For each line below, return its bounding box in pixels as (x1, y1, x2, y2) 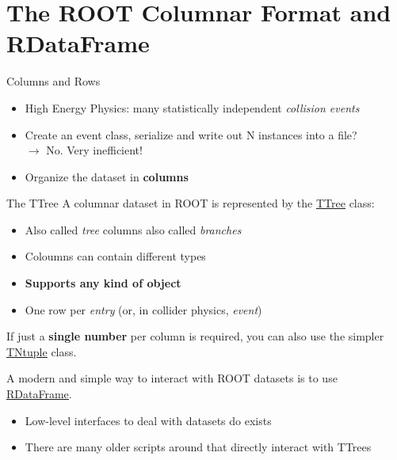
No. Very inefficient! (46, 142, 143, 158)
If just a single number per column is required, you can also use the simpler (6, 328, 384, 344)
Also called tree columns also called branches (25, 221, 242, 238)
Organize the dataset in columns (25, 168, 189, 184)
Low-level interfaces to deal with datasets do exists (25, 412, 272, 428)
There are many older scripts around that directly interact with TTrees (25, 439, 372, 455)
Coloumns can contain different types (25, 248, 206, 264)
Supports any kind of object (25, 275, 181, 291)
